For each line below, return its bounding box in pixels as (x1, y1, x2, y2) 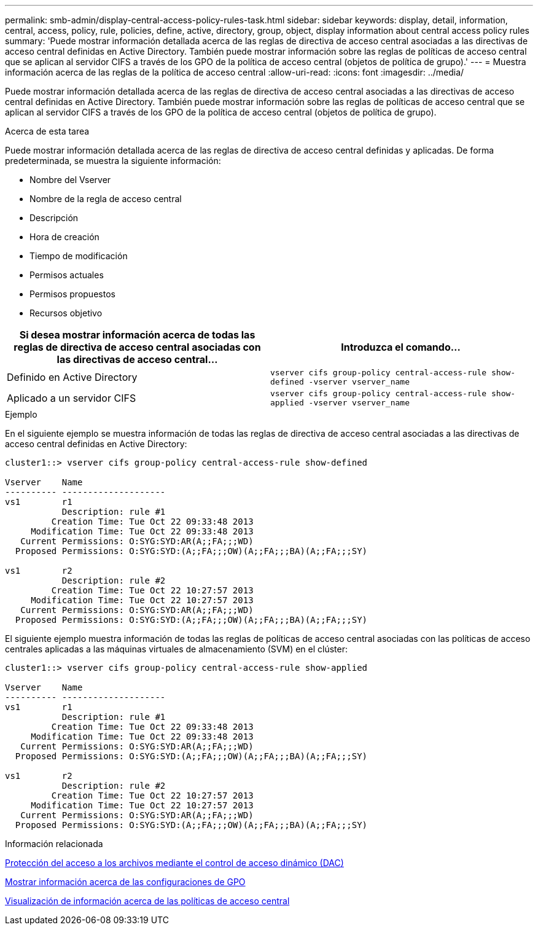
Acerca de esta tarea (5, 126, 90, 136)
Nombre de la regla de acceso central (29, 193, 182, 204)
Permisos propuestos (29, 289, 115, 299)
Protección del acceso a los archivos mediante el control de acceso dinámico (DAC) (5, 858, 344, 868)
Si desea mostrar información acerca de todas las (19, 329, 255, 341)
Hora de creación (29, 232, 99, 242)
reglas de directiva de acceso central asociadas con (14, 341, 261, 353)
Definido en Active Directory (7, 371, 138, 383)
